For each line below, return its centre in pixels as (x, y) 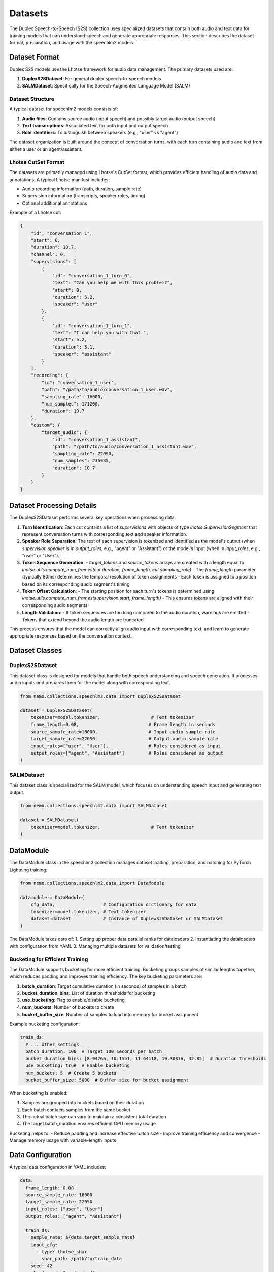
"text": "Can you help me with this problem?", (112, 283)
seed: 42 (42, 1266)
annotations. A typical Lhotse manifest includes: (60, 179)
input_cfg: (44, 1245)
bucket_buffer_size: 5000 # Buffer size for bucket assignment (107, 1080)
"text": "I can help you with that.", (100, 333)
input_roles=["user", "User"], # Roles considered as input (126, 746)
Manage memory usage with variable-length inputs (63, 1140)
